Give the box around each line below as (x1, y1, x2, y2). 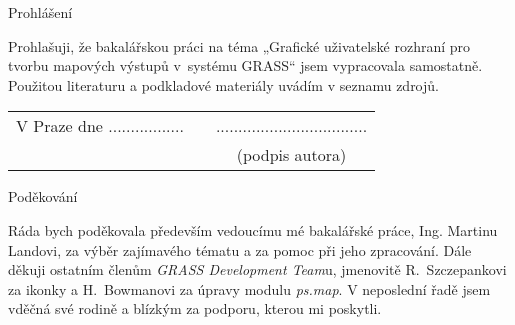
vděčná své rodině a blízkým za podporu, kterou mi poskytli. (8, 298, 382, 319)
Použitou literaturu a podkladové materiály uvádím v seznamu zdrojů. (8, 74, 439, 95)
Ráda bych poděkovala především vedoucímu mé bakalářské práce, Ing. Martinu (8, 219, 498, 240)
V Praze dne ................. (16, 114, 184, 138)
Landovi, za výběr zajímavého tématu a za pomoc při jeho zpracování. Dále (8, 239, 472, 260)
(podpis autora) (236, 143, 347, 167)
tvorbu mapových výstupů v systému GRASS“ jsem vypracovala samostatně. (8, 55, 483, 76)
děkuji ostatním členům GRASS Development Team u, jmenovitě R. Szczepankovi (8, 259, 507, 280)
